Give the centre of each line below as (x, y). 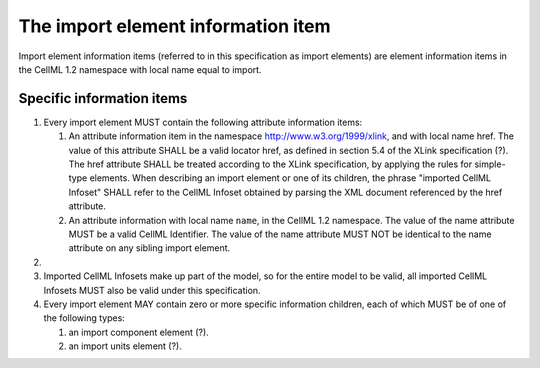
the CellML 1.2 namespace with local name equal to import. (140, 69)
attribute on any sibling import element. (149, 248)
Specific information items (103, 98)
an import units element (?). (125, 346)
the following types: (84, 318)
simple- (490, 164)
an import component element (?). (138, 332)
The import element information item (174, 26)
